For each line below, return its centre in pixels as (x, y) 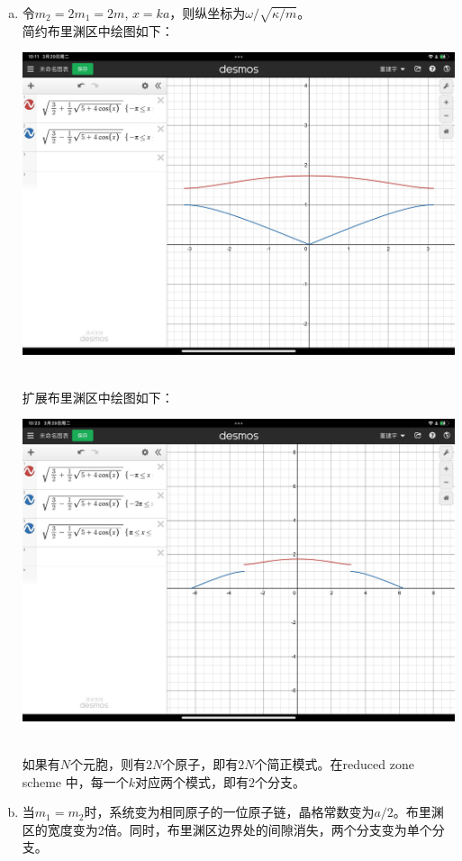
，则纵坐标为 (208, 13)
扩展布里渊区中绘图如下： (98, 397)
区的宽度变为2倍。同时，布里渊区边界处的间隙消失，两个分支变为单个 (227, 829)
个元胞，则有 (109, 763)
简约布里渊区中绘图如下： (98, 30)
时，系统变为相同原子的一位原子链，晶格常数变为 (229, 812)
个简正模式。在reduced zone (334, 763)
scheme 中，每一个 (75, 781)
